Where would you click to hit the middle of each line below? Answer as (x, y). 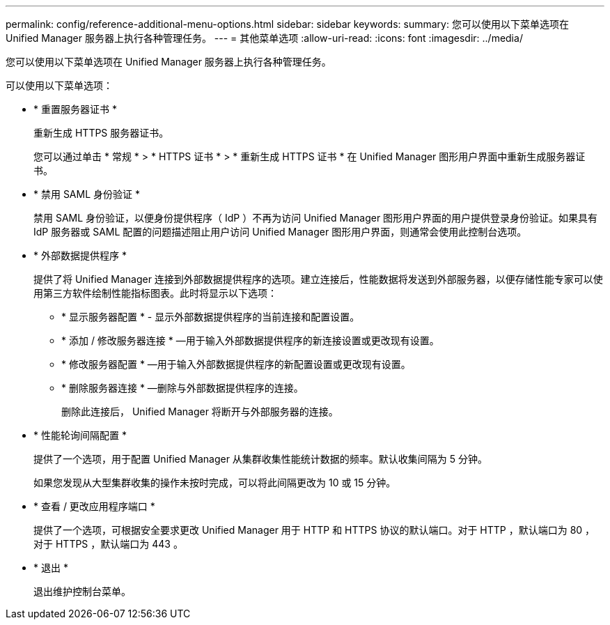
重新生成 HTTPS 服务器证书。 (101, 133)
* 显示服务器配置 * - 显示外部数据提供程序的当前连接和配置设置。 (211, 317)
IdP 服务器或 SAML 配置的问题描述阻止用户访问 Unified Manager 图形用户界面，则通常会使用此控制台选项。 (280, 232)
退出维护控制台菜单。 (82, 591)
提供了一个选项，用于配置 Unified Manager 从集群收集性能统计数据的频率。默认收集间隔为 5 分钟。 (261, 459)
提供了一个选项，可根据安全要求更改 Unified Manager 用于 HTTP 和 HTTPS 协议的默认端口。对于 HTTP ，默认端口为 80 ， (314, 530)
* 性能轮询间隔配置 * (80, 435)
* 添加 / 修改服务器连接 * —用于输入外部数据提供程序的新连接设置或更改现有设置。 (250, 340)
